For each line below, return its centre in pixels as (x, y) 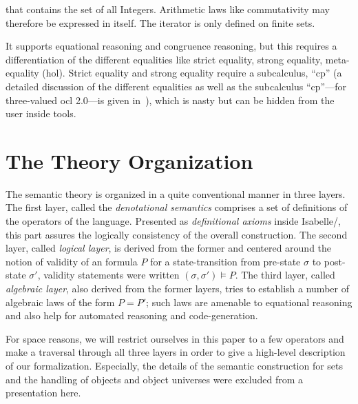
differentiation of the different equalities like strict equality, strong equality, (164, 59)
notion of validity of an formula (72, 261)
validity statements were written (112, 275)
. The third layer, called (285, 275)
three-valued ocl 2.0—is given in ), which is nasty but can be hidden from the (170, 100)
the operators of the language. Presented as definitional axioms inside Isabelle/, (173, 221)
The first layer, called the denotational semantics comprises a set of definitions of (177, 207)
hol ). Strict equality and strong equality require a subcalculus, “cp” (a (194, 73)
